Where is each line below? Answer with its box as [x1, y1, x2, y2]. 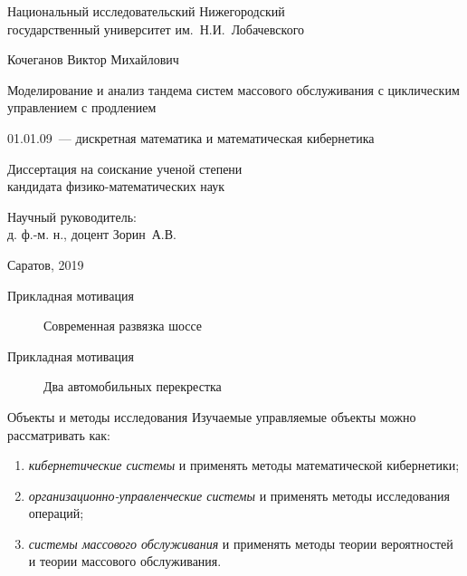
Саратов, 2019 [7, 254, 84, 274]
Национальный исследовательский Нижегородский [7, 2, 285, 20]
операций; [28, 504, 84, 523]
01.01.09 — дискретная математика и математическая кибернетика [7, 128, 375, 147]
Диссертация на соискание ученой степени [7, 158, 243, 178]
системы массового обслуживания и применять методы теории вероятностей [28, 533, 453, 552]
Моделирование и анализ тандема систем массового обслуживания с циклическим [7, 80, 460, 99]
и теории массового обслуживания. [28, 552, 222, 571]
